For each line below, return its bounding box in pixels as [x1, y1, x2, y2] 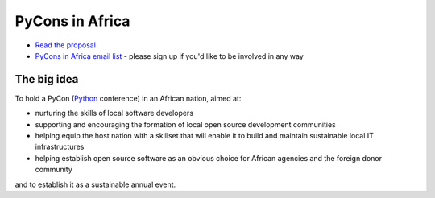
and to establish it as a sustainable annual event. [14, 179, 176, 189]
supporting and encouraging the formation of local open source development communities [35, 119, 336, 129]
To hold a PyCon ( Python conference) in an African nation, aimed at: [14, 93, 242, 103]
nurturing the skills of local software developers [35, 109, 193, 118]
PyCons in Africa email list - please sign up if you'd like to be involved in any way [35, 51, 304, 60]
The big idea [14, 72, 79, 86]
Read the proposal [35, 40, 97, 50]
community [35, 165, 72, 175]
